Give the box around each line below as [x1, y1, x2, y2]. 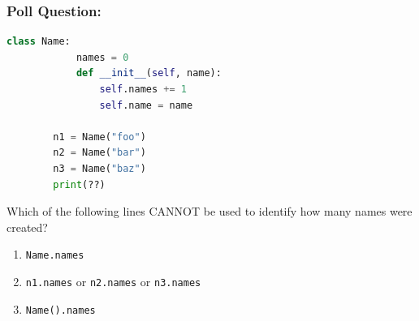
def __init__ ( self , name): [76, 67, 222, 79]
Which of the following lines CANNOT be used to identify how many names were [6, 203, 413, 220]
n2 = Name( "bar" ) [53, 147, 146, 159]
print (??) [53, 178, 106, 190]
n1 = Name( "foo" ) [53, 131, 146, 143]
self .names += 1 [99, 83, 187, 95]
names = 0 [76, 51, 129, 63]
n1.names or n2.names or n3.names [25, 273, 201, 289]
